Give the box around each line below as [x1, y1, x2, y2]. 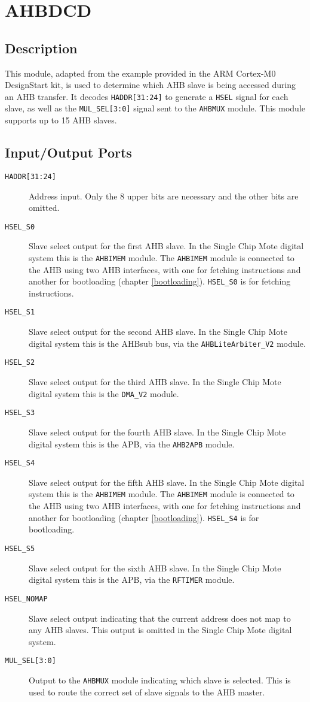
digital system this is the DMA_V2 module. [29, 387, 179, 400]
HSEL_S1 [5, 308, 35, 317]
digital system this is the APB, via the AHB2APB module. [29, 437, 235, 450]
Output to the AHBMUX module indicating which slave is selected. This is [29, 673, 291, 686]
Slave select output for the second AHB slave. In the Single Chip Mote [29, 325, 287, 338]
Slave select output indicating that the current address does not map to [29, 612, 291, 624]
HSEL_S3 [5, 409, 35, 417]
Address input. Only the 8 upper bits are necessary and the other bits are [29, 189, 299, 202]
